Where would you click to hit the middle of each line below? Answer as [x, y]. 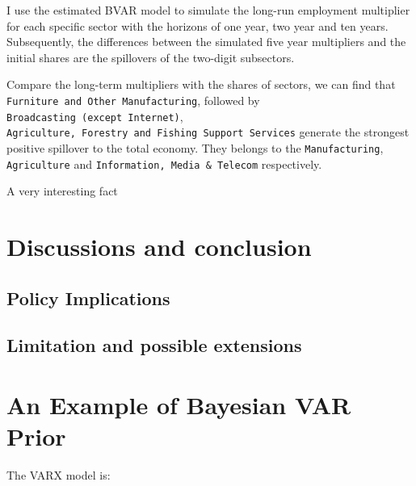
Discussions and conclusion [159, 247]
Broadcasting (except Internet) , [95, 116]
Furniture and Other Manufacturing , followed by [133, 100]
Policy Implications [88, 297]
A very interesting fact [62, 191]
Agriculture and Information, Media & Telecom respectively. [164, 163]
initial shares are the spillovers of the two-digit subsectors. [151, 57]
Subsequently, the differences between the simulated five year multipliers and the [206, 42]
